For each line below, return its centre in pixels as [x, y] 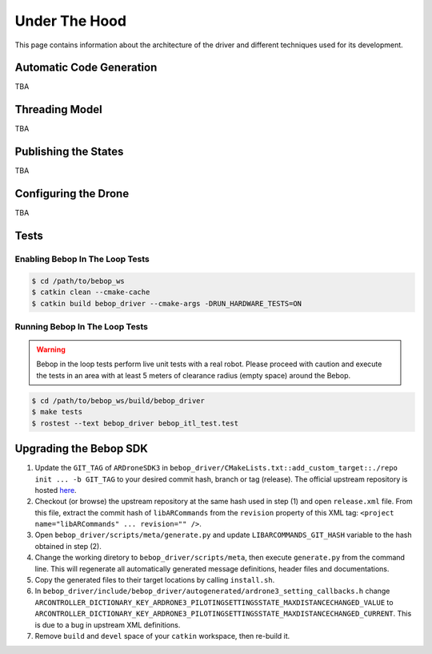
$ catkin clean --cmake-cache [91, 292]
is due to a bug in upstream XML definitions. [108, 624]
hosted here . [56, 490]
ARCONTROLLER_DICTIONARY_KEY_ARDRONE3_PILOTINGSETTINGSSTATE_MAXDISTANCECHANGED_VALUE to [214, 602]
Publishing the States [69, 152]
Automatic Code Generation [86, 68]
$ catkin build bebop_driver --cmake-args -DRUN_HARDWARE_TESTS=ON [167, 303]
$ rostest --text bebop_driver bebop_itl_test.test [135, 423]
